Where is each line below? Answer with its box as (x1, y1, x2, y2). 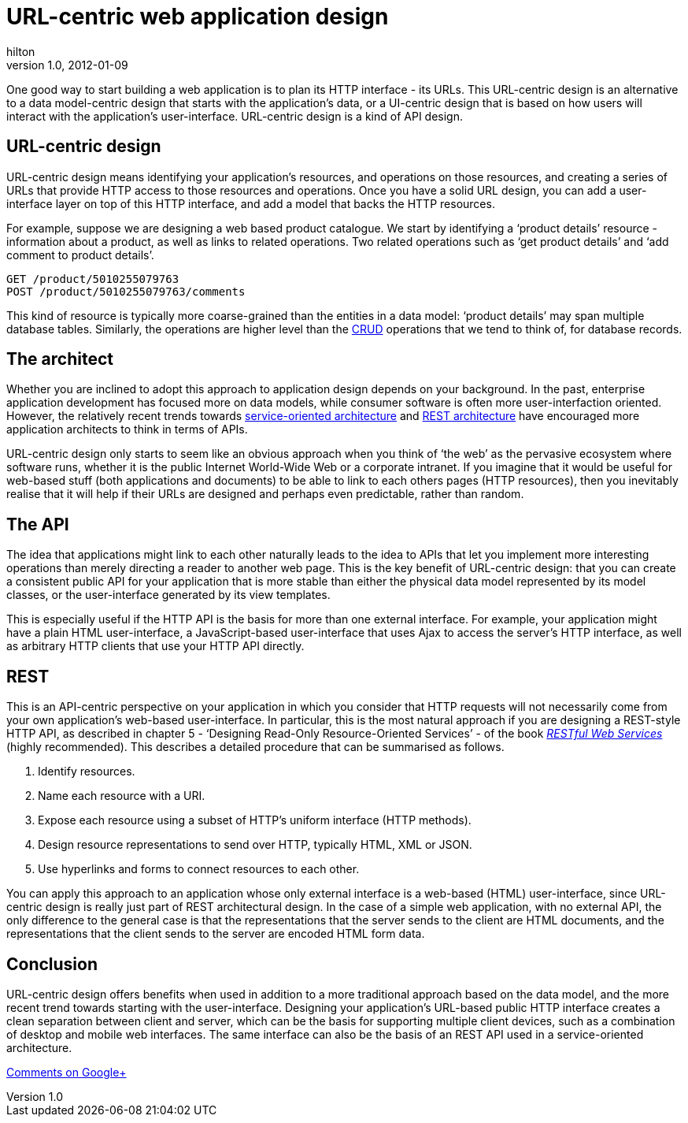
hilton (6, 44, 35, 58)
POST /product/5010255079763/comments (6, 284, 246, 298)
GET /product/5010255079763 (6, 272, 179, 285)
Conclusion (6, 954, 98, 974)
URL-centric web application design (6, 3, 389, 30)
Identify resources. (38, 764, 135, 779)
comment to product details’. (6, 247, 154, 262)
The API (6, 514, 69, 534)
